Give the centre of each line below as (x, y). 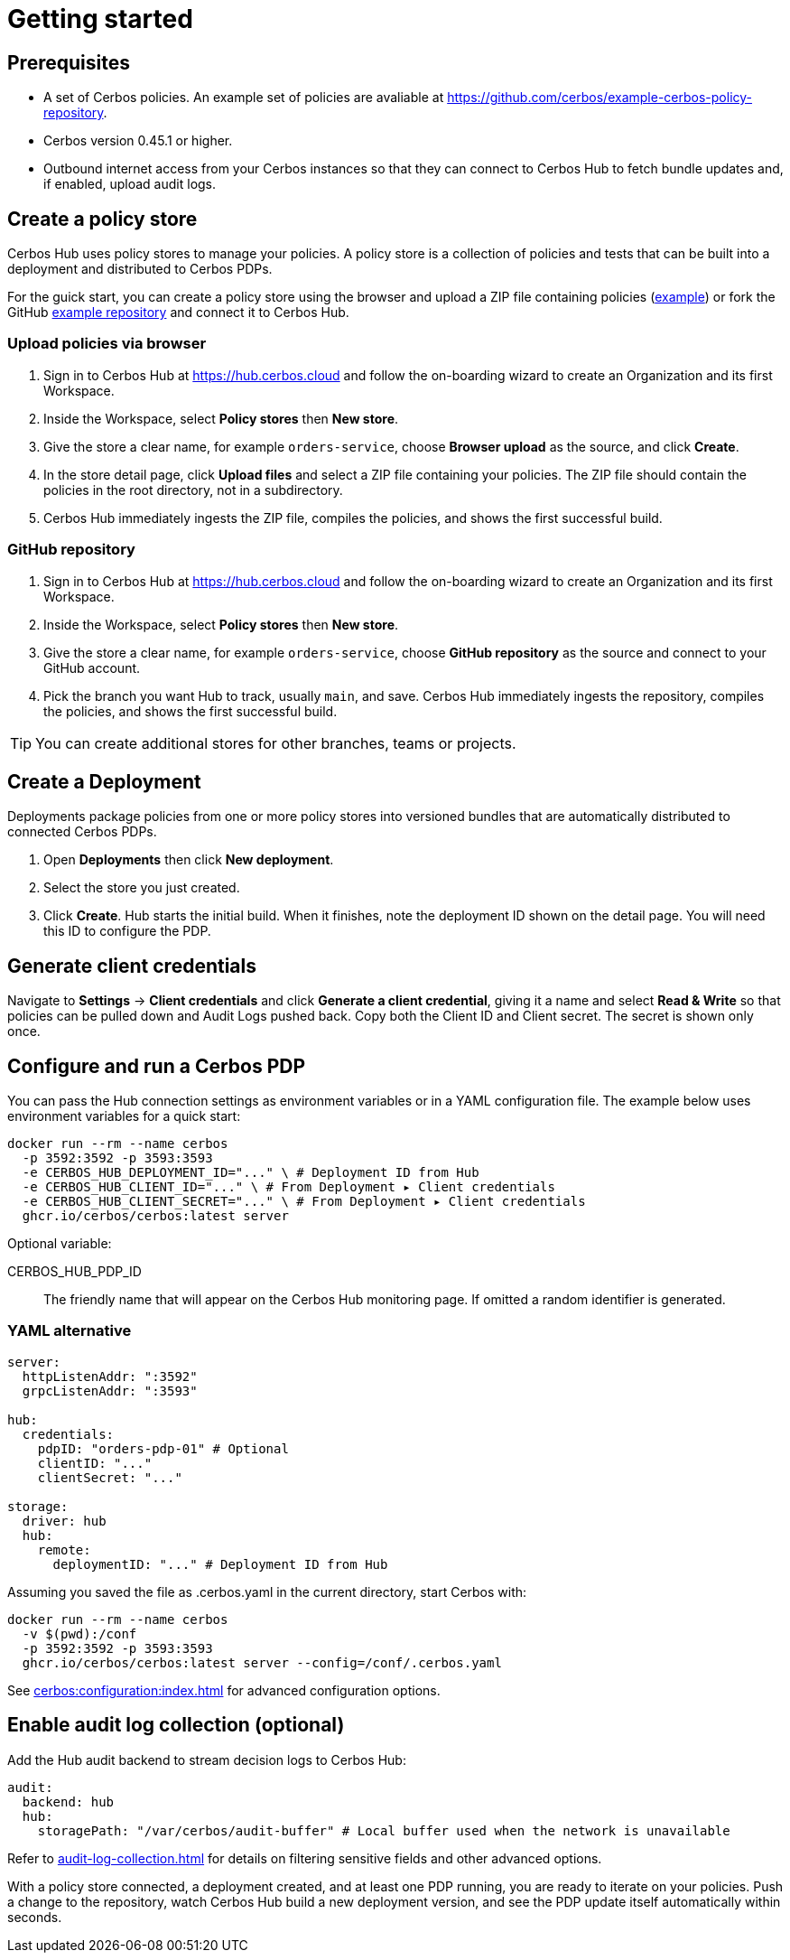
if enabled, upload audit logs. (130, 184)
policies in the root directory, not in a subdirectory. (193, 490)
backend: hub (68, 1801)
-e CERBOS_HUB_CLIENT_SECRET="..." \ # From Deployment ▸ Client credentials (304, 1202)
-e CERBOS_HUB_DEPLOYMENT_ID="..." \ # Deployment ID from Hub (251, 1173)
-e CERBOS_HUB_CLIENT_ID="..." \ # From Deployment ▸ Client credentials (288, 1187)
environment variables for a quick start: (124, 1116)
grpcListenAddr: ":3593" (110, 1391)
